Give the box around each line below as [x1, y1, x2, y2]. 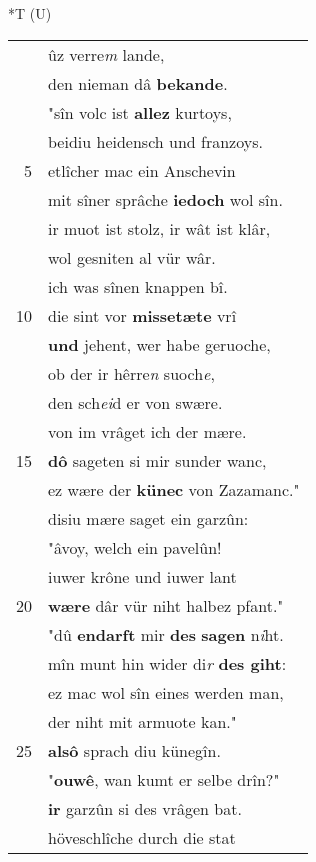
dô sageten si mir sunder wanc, [48, 448, 267, 472]
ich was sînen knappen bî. [48, 274, 228, 298]
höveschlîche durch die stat [48, 825, 236, 849]
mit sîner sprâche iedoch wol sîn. [48, 187, 283, 211]
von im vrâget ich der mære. [48, 419, 247, 443]
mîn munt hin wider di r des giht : [48, 651, 287, 675]
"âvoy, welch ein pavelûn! [48, 535, 222, 559]
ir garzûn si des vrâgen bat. [48, 796, 242, 820]
